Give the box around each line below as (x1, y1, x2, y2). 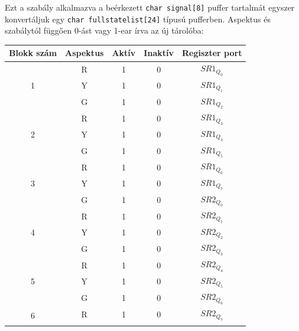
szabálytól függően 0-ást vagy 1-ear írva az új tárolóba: (5, 24, 204, 37)
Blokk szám (9, 47, 57, 59)
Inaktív (144, 47, 174, 59)
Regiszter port (181, 47, 242, 59)
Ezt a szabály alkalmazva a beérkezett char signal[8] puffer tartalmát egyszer (5, 1, 295, 13)
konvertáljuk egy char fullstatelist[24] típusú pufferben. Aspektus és (5, 12, 271, 25)
